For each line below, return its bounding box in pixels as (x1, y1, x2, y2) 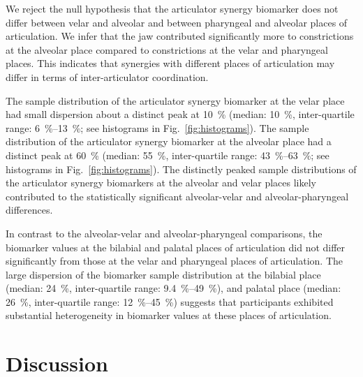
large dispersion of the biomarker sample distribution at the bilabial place (6, 267, 321, 281)
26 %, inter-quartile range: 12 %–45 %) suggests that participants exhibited (6, 294, 334, 309)
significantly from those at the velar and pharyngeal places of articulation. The (6, 253, 343, 268)
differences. (6, 202, 53, 217)
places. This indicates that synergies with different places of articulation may (6, 56, 335, 71)
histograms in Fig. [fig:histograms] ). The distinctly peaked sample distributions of (6, 161, 357, 176)
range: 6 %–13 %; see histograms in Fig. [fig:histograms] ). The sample (6, 120, 309, 135)
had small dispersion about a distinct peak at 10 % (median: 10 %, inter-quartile (6, 107, 355, 121)
